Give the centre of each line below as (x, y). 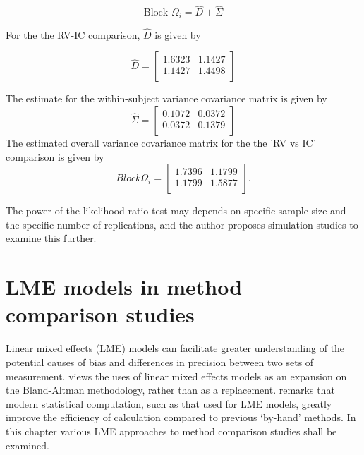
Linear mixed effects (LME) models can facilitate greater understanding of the (175, 348)
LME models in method (124, 287)
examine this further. (51, 238)
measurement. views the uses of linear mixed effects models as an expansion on (176, 376)
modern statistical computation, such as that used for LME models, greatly (169, 403)
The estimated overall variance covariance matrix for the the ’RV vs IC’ (161, 143)
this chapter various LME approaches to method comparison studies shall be (171, 431)
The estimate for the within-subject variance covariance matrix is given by (166, 98)
